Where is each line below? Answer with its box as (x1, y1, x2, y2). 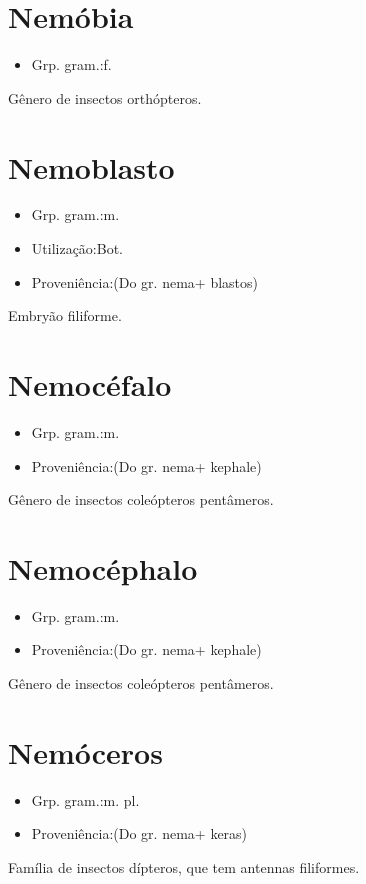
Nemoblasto (8, 146, 175, 187)
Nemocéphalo (8, 547, 198, 588)
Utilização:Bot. (31, 238, 123, 259)
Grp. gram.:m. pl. (31, 789, 140, 810)
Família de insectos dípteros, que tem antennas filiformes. (8, 856, 360, 877)
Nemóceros (8, 731, 163, 772)
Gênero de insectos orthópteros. (8, 87, 202, 108)
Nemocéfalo (8, 364, 172, 404)
